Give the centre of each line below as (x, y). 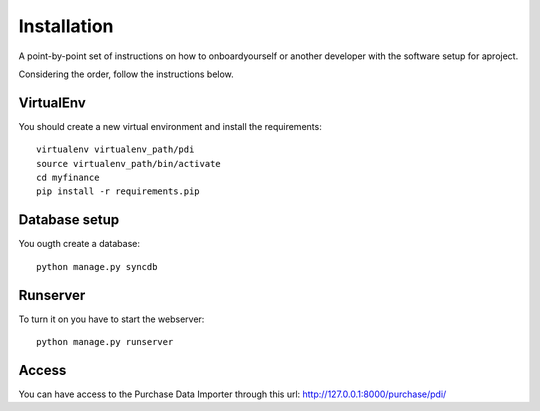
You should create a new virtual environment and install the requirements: (170, 126)
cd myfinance (68, 178)
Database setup (69, 220)
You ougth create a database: (79, 244)
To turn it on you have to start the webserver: (111, 319)
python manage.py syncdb (97, 266)
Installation (66, 26)
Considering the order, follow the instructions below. (126, 74)
